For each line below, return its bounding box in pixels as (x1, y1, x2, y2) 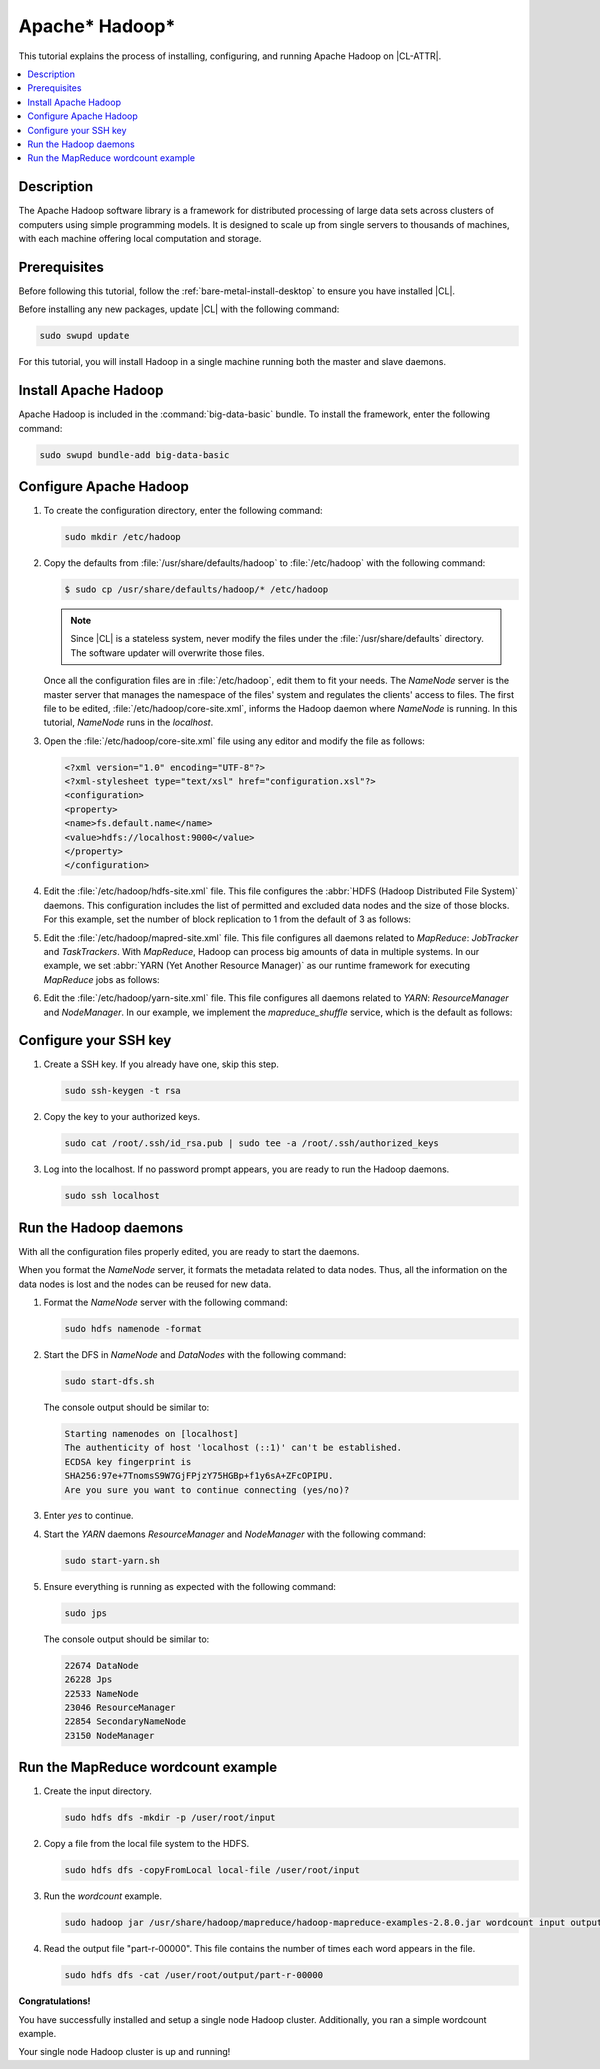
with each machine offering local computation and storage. (18, 232, 262, 244)
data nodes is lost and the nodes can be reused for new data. (18, 1278, 272, 1290)
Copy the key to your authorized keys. (43, 1111, 200, 1123)
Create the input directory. (43, 1785, 152, 1797)
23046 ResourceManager (64, 1701, 176, 1713)
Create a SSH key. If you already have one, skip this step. (43, 1058, 280, 1070)
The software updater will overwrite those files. (70, 646, 265, 659)
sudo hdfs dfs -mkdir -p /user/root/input (64, 1812, 276, 1824)
